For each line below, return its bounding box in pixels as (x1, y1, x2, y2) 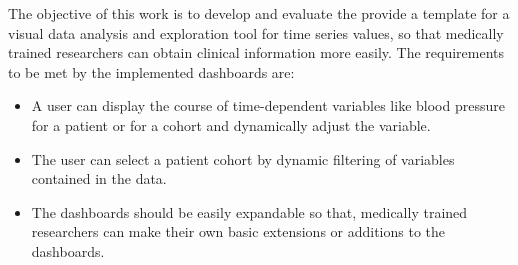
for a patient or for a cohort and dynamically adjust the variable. (31, 114, 431, 135)
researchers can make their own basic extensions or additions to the (31, 221, 446, 242)
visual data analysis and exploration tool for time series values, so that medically (8, 22, 504, 43)
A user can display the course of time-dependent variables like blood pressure (31, 95, 505, 116)
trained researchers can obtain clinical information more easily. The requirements (8, 42, 505, 63)
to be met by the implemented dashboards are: (8, 61, 295, 82)
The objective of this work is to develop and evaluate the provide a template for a (8, 3, 510, 23)
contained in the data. (31, 168, 167, 189)
